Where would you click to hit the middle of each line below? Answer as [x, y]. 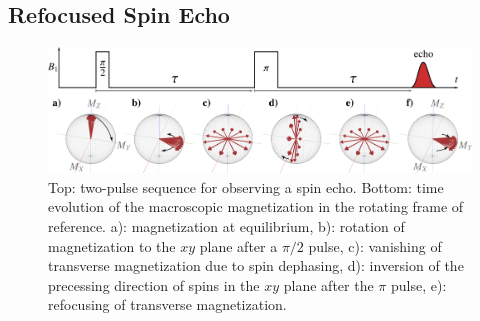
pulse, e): [418, 284]
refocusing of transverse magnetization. [167, 304]
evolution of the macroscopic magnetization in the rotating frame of [256, 206]
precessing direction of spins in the [154, 284]
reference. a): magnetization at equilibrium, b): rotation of [226, 225]
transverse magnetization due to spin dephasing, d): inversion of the [256, 265]
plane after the [328, 284]
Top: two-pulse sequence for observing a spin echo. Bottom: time [246, 186]
